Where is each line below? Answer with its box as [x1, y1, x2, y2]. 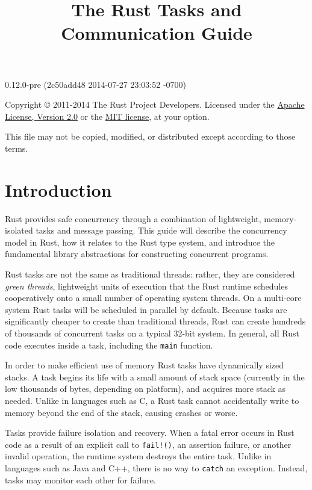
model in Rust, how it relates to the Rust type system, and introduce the [5, 235, 275, 248]
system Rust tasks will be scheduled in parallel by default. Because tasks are [5, 303, 287, 315]
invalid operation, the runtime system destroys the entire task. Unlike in [5, 450, 272, 462]
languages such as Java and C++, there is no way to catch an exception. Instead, [5, 462, 308, 474]
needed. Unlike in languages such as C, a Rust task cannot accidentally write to [5, 394, 299, 407]
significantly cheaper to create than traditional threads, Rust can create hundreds [5, 315, 306, 327]
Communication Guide [61, 20, 252, 45]
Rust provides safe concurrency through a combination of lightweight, [5, 212, 261, 225]
